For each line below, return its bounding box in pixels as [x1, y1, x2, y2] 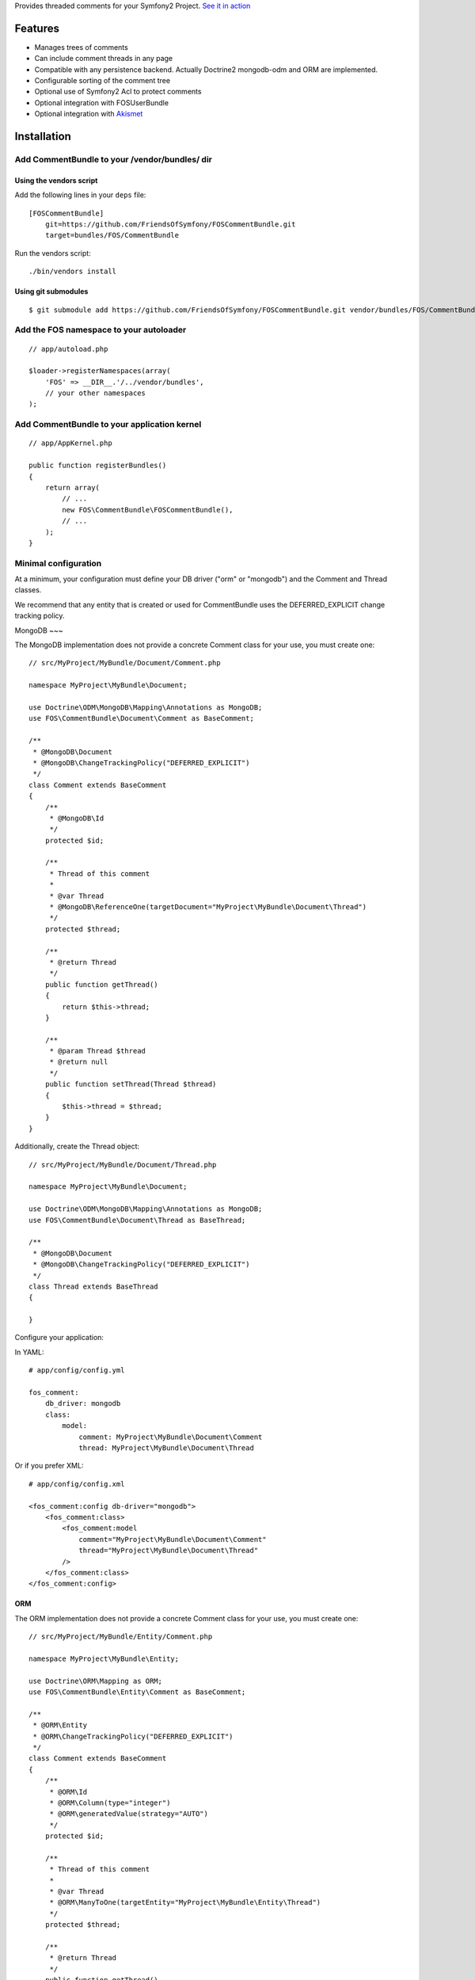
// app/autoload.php [28, 345, 108, 353]
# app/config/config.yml [28, 1366, 125, 1375]
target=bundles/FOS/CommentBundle [44, 230, 180, 240]
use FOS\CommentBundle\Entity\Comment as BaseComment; [28, 1688, 246, 1696]
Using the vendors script [14, 175, 98, 185]
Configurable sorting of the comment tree [34, 76, 170, 86]
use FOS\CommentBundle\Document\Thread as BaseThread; [28, 1216, 246, 1224]
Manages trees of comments [34, 42, 128, 51]
